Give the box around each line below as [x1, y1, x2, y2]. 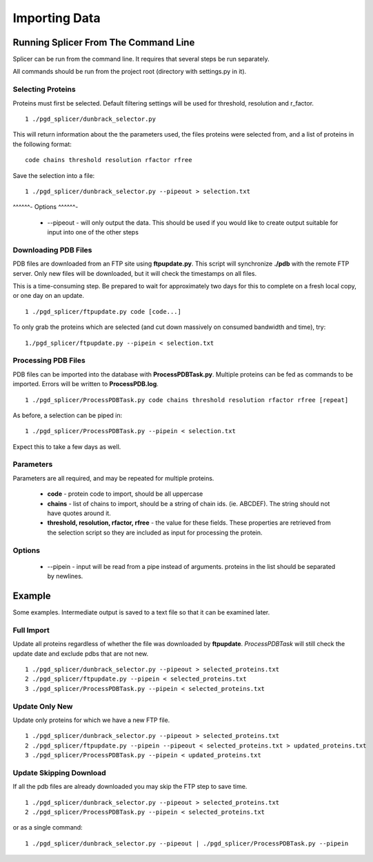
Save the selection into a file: [12, 171, 95, 179]
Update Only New [12, 701, 73, 711]
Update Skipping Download [12, 768, 106, 777]
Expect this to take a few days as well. [12, 442, 121, 451]
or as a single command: [12, 823, 83, 832]
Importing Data [12, 10, 101, 26]
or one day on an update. [12, 292, 84, 300]
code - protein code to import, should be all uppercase [47, 490, 203, 498]
